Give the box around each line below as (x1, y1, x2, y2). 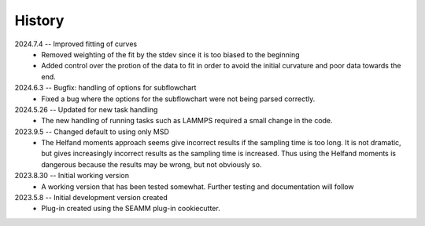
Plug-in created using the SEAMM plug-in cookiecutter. (41, 204, 220, 213)
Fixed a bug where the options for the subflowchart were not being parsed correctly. (41, 94, 316, 104)
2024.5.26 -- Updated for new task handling (14, 104, 158, 114)
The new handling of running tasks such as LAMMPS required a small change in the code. (41, 116, 334, 126)
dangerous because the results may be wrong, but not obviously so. (41, 159, 262, 169)
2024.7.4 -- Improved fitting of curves (14, 39, 138, 49)
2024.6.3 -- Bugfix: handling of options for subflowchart (14, 83, 197, 93)
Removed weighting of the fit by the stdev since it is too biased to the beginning (41, 49, 300, 59)
